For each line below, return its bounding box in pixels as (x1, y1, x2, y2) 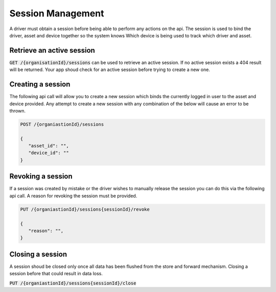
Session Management (9, 8, 104, 19)
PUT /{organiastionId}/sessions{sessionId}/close (9, 280, 136, 286)
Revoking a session (9, 172, 73, 181)
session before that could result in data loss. (9, 271, 103, 277)
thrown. (9, 107, 26, 114)
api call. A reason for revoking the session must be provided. (9, 192, 137, 199)
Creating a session (9, 80, 71, 89)
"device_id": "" (28, 150, 69, 156)
